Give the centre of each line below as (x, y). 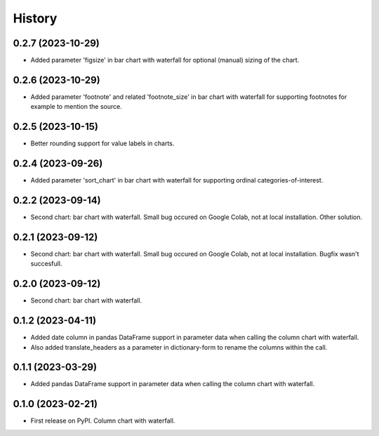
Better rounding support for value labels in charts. (102, 143)
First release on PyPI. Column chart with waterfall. (103, 421)
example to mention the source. (76, 107)
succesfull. (46, 264)
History (35, 18)
